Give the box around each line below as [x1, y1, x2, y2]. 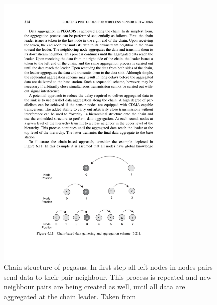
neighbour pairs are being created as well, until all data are [4, 281, 185, 292]
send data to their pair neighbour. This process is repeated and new [4, 271, 212, 282]
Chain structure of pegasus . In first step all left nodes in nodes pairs [4, 262, 213, 272]
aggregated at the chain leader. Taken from [4, 291, 136, 301]
